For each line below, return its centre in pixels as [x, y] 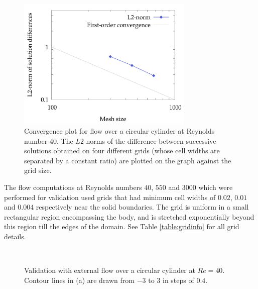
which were [216, 187]
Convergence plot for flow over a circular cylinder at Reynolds [119, 131]
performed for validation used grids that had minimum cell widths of [110, 197]
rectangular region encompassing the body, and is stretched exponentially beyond [129, 216]
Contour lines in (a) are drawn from [79, 280]
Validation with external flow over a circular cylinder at [110, 270]
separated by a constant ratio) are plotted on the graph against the [128, 160]
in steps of [178, 280]
